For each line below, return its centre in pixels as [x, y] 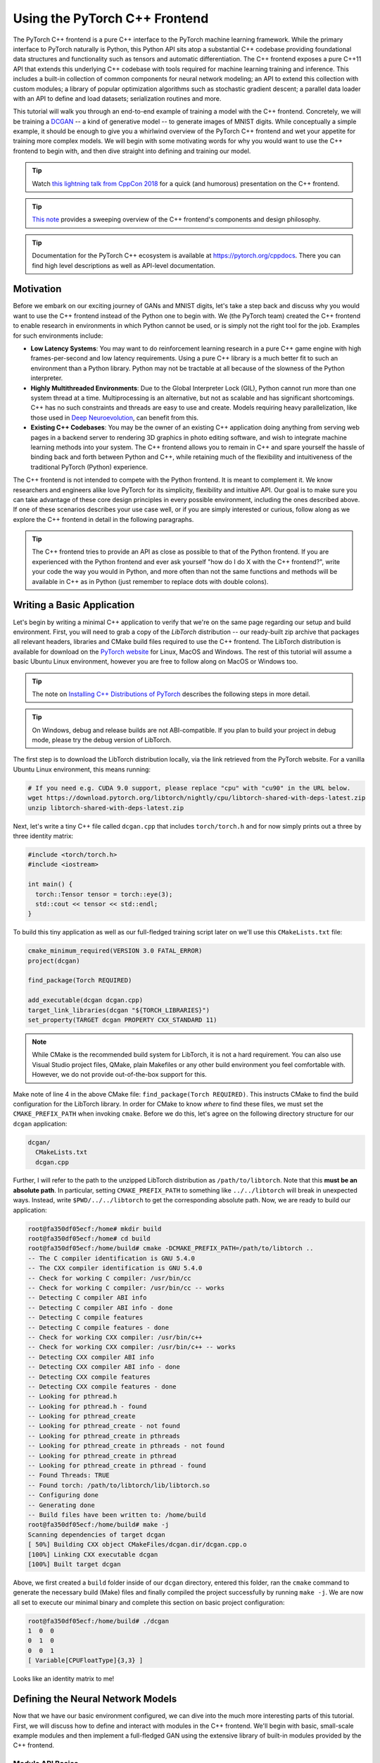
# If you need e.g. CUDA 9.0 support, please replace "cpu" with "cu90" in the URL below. [189, 788]
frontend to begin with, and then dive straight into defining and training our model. [132, 151]
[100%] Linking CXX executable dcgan [93, 1554]
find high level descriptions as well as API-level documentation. [124, 265]
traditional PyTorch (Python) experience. [89, 467]
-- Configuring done [63, 1495]
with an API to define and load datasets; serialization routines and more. [117, 98]
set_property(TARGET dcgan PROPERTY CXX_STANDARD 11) [122, 1020]
